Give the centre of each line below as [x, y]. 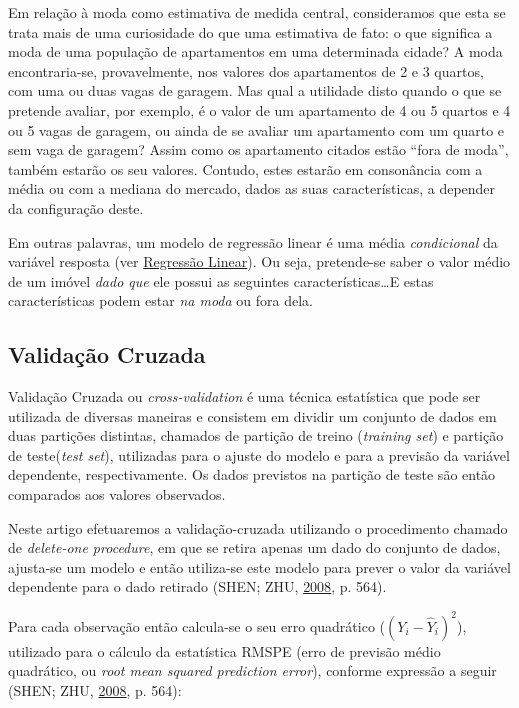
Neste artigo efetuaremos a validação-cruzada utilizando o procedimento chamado [258, 527]
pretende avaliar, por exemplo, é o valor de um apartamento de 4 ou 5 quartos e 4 [259, 109]
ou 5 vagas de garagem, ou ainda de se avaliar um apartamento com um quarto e [256, 129]
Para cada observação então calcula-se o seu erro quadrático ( [197, 625]
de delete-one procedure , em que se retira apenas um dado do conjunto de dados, [254, 547]
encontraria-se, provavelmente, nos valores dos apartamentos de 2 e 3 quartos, [246, 70]
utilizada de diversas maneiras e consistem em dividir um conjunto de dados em [252, 415]
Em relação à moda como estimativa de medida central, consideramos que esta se [257, 12]
